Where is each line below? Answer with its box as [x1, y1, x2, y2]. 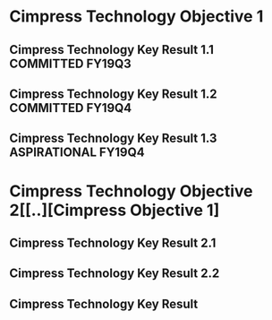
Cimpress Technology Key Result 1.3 [9, 131, 217, 146]
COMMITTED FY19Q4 [9, 100, 132, 116]
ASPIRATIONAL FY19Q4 [9, 145, 145, 160]
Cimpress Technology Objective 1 [9, 6, 264, 27]
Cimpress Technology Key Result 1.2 [9, 86, 217, 101]
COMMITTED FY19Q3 [9, 56, 132, 71]
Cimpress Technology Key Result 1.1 [9, 42, 215, 57]
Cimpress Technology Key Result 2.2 [9, 266, 220, 281]
